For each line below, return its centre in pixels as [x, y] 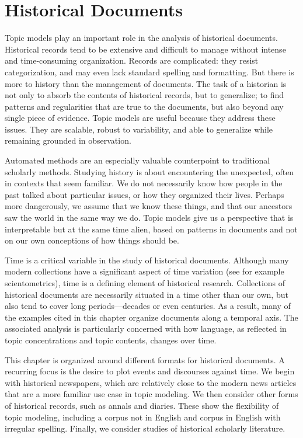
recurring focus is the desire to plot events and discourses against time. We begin [150, 371]
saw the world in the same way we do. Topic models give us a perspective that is [149, 218]
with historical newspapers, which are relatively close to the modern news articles [151, 382]
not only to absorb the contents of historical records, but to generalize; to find [144, 95]
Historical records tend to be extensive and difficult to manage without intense [145, 49]
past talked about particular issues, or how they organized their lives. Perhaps [144, 194]
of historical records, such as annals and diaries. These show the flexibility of [142, 405]
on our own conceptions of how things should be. [92, 240]
